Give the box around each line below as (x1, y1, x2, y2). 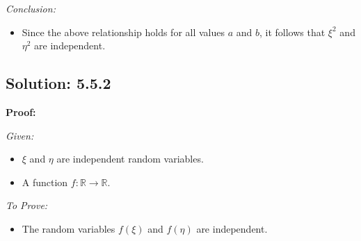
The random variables (22, 221, 115, 235)
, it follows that (259, 24, 326, 39)
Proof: (6, 104, 36, 119)
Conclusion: (6, 1, 56, 15)
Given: (6, 128, 34, 142)
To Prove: (6, 198, 48, 213)
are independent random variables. (56, 151, 204, 166)
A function (22, 174, 68, 189)
